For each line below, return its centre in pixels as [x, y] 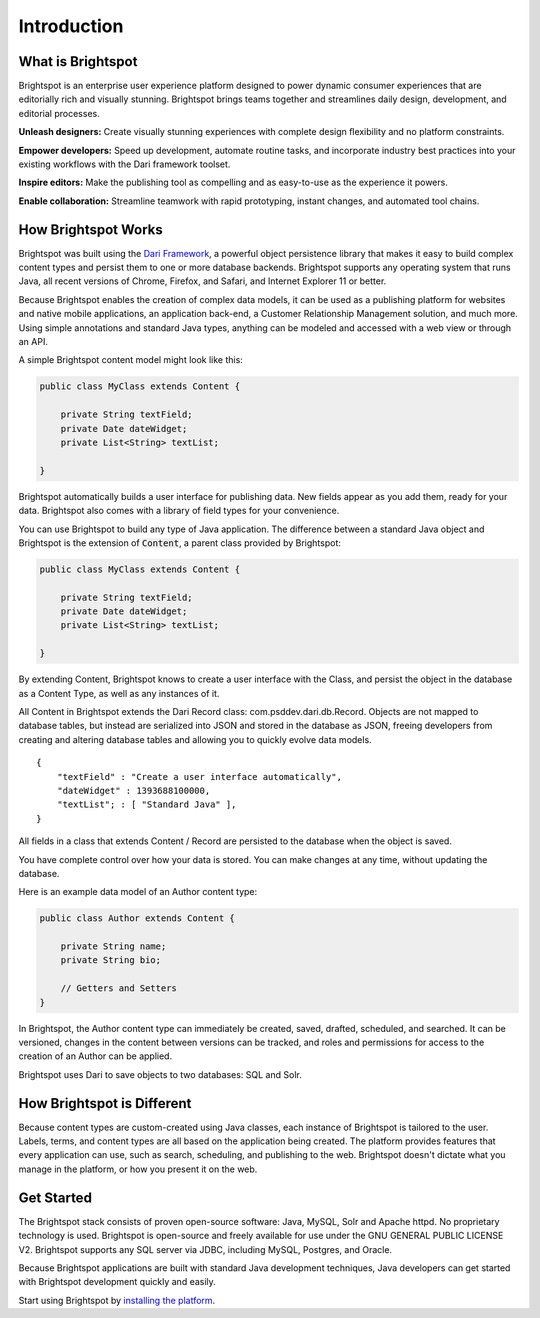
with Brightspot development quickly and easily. [117, 1282]
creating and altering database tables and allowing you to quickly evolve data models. [195, 739]
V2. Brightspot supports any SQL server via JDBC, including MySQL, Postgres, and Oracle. [205, 1249]
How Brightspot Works [91, 229]
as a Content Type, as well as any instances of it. [119, 693]
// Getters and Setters [118, 988]
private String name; [113, 946]
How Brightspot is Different [105, 1103]
